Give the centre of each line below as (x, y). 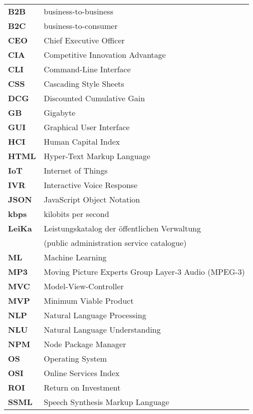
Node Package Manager (85, 344)
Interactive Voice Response (91, 185)
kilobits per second (76, 214)
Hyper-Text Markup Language (97, 156)
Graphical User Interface (87, 127)
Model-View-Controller (84, 286)
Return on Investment (82, 387)
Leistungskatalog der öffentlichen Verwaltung (122, 228)
